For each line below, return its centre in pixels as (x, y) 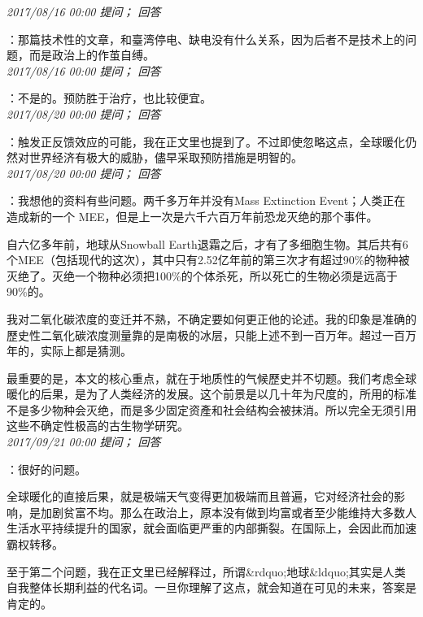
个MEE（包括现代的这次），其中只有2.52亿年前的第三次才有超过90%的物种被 (208, 260)
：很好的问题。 (46, 469)
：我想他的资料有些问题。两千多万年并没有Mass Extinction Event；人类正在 (206, 200)
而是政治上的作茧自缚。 (92, 55)
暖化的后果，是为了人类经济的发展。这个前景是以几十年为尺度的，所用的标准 (211, 394)
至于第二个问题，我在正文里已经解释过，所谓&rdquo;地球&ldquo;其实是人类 (206, 571)
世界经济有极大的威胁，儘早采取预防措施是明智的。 (166, 157)
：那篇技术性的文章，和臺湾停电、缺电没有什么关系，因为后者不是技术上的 (206, 39)
